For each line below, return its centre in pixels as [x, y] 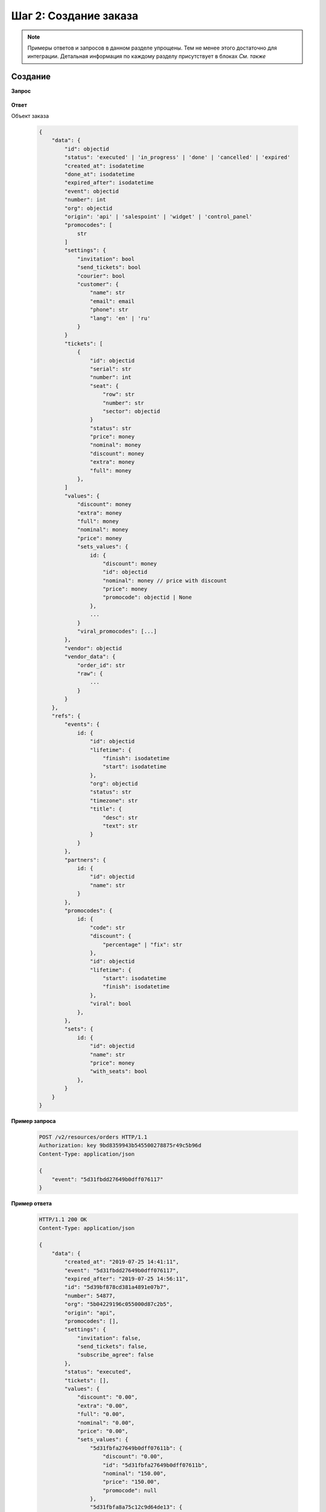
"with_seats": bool [119, 1071]
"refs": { [66, 716]
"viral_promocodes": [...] [117, 631]
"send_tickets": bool [109, 267]
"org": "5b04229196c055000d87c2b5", [119, 1304]
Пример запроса [34, 1121]
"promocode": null [130, 1490]
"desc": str [120, 817]
